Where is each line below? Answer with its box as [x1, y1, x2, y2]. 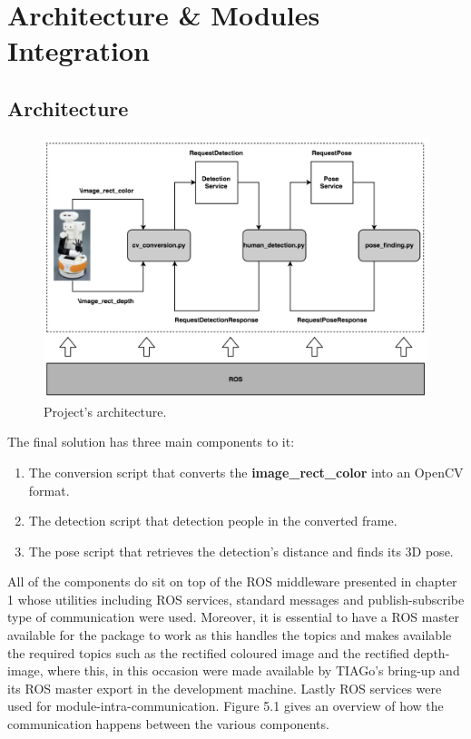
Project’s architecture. [44, 401, 167, 420]
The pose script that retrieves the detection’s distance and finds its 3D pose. [28, 541, 454, 560]
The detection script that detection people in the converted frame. [28, 511, 397, 530]
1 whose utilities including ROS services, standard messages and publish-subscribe [7, 589, 465, 608]
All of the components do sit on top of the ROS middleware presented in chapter [7, 572, 457, 591]
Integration [7, 32, 150, 69]
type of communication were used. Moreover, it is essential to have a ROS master [7, 607, 460, 626]
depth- [413, 643, 450, 662]
